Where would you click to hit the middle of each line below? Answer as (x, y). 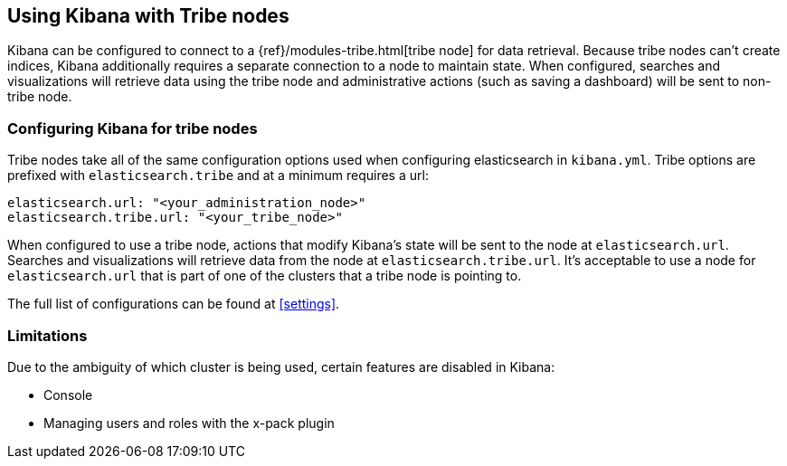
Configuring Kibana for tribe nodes (133, 128)
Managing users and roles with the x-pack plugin (189, 423)
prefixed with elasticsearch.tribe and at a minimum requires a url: (218, 176)
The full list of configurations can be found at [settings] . (174, 304)
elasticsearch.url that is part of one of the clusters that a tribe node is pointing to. (265, 276)
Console (68, 395)
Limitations (47, 335)
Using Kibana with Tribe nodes (148, 16)
